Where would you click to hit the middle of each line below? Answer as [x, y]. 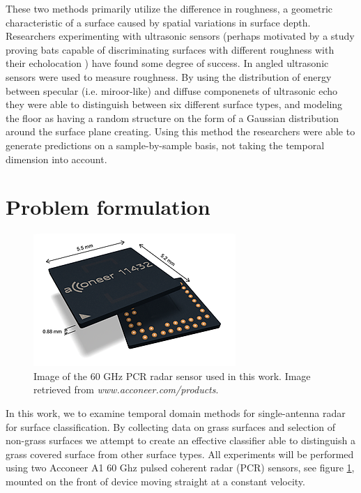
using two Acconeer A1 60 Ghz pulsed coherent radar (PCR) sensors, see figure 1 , [180, 468]
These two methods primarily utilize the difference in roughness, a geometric [169, 8]
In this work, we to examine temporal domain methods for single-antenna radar [176, 413]
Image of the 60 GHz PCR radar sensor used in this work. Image [172, 376]
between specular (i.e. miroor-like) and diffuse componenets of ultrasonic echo [172, 90]
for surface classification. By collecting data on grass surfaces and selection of [171, 426]
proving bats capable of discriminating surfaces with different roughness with [170, 49]
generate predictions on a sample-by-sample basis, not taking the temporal [165, 145]
